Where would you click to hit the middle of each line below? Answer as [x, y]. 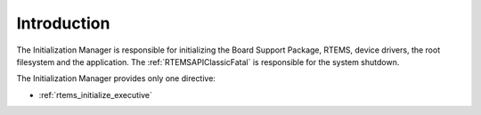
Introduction [63, 23]
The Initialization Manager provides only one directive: [116, 78]
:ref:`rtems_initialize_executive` [96, 94]
